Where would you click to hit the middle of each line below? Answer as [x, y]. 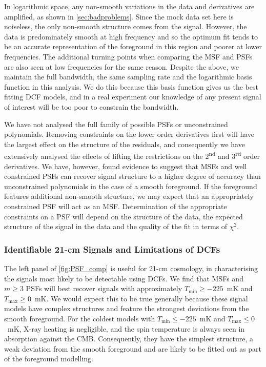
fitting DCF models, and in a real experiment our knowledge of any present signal [133, 97]
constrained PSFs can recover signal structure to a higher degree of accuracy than [132, 176]
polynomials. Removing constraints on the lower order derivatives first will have [129, 134]
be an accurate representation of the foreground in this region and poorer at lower [133, 46]
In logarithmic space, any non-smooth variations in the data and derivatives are [129, 6]
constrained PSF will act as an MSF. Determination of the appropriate [116, 206]
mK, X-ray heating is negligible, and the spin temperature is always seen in [126, 328]
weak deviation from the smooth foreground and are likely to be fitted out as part [133, 348]
